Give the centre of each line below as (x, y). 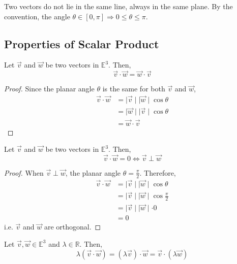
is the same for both (134, 89)
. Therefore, (158, 172)
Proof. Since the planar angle (49, 89)
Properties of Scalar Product (82, 43)
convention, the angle (37, 16)
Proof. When (24, 172)
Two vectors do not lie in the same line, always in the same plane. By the (118, 6)
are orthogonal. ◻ (72, 227)
